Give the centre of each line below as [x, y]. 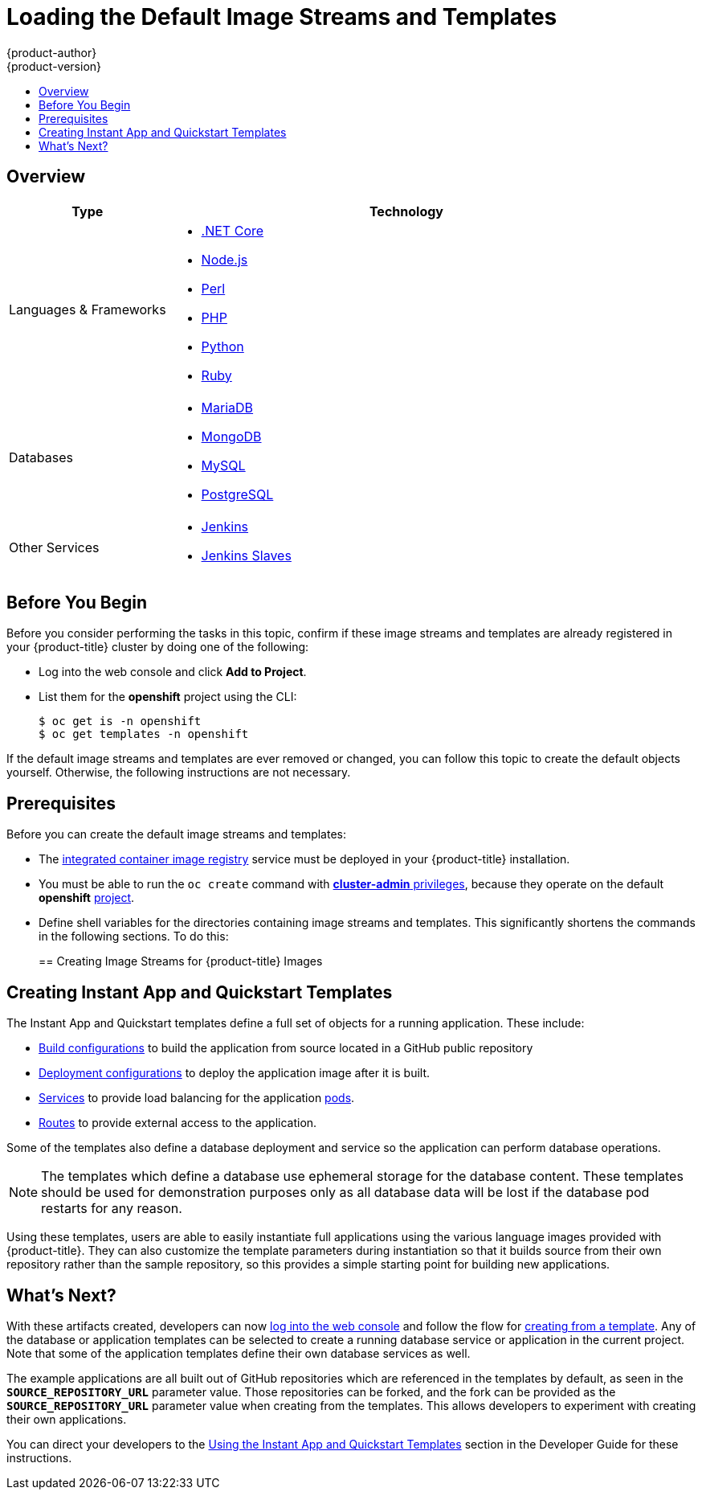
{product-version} [54, 66]
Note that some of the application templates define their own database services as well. [239, 1353]
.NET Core [233, 230]
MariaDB [227, 407]
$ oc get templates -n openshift [144, 734]
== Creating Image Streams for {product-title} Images [181, 961]
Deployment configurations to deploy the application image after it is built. [235, 1073]
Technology [406, 211]
